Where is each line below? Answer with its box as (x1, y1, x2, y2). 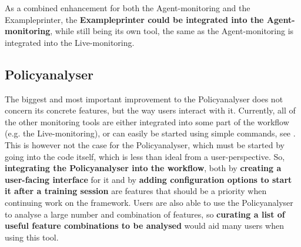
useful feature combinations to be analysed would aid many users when (5, 219, 284, 232)
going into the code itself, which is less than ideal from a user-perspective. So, (5, 150, 285, 162)
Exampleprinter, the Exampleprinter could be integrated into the (5, 13, 264, 25)
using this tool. (5, 231, 59, 243)
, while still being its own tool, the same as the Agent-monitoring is (50, 25, 294, 37)
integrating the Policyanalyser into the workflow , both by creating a (5, 162, 282, 174)
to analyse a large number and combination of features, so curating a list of (5, 208, 285, 220)
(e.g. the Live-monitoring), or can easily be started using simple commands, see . (5, 127, 296, 139)
